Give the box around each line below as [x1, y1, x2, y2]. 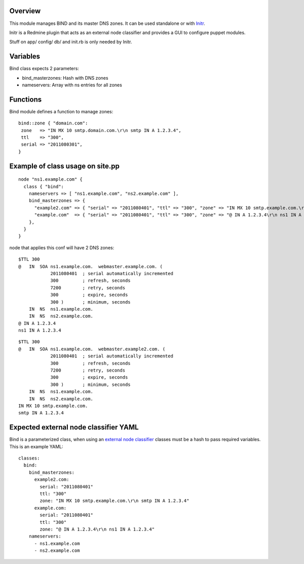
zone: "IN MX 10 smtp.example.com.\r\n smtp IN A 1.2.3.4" [40, 498, 189, 504]
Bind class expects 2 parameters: [9, 65, 80, 72]
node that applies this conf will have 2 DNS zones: [9, 244, 115, 251]
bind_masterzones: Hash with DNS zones [22, 75, 108, 81]
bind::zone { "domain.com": [18, 120, 88, 126]
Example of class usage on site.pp [9, 161, 120, 170]
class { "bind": [23, 183, 64, 189]
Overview [9, 7, 41, 15]
